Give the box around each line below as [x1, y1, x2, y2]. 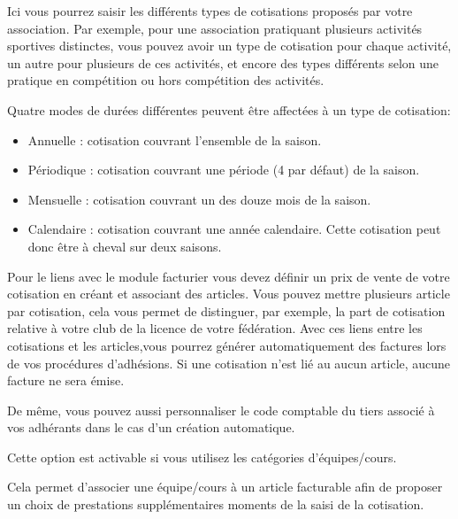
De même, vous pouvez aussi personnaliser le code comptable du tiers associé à [7, 400, 435, 419]
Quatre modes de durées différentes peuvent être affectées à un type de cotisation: [7, 100, 451, 119]
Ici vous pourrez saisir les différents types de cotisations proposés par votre [7, 2, 413, 19]
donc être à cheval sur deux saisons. [27, 236, 222, 255]
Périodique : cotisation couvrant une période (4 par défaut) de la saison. [27, 160, 420, 179]
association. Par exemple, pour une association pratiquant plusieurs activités [7, 19, 423, 37]
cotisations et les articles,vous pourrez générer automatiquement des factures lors [7, 336, 447, 354]
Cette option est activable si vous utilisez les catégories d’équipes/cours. [7, 447, 397, 466]
